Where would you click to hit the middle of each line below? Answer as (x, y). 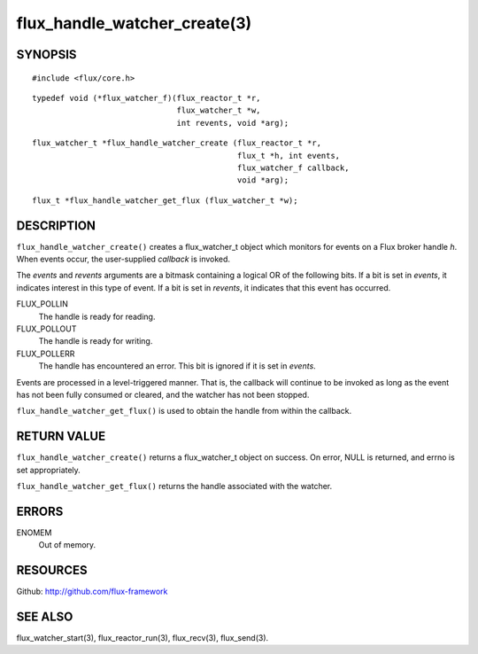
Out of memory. (67, 545)
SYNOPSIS (46, 54)
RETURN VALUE (61, 436)
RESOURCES (52, 570)
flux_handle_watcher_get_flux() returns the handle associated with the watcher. (174, 486)
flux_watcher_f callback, (293, 167)
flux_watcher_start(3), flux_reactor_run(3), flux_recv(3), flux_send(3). (143, 638)
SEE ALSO (45, 616)
